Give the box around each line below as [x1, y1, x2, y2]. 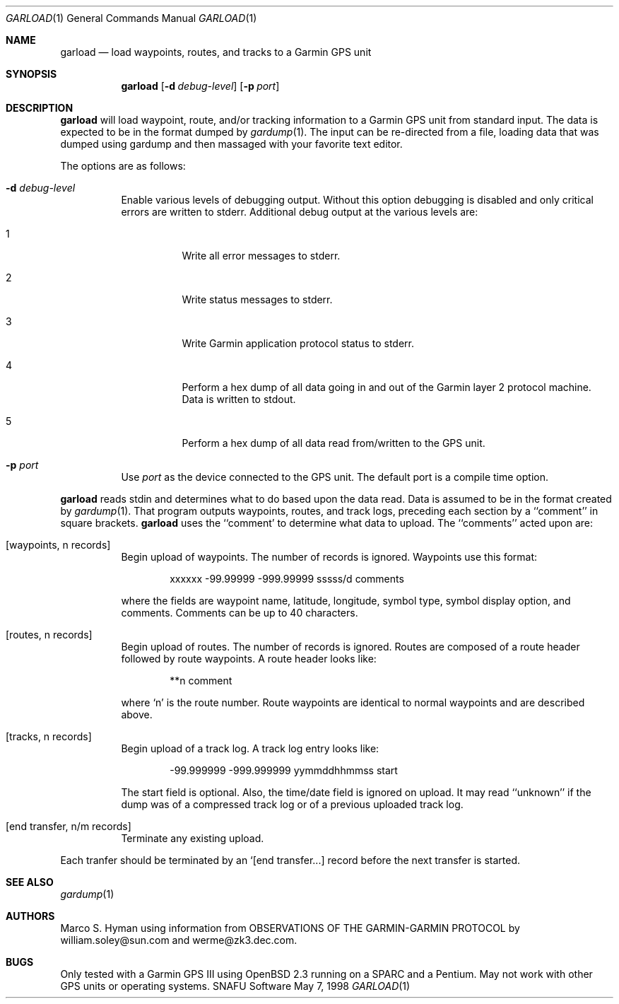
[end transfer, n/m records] [6, 820, 131, 832]
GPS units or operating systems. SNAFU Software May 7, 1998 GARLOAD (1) [60, 980, 411, 992]
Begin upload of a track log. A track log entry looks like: [121, 742, 379, 754]
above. [121, 708, 153, 720]
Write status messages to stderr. [182, 293, 333, 305]
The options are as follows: [60, 160, 186, 172]
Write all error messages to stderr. [182, 250, 341, 262]
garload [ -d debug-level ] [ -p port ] [121, 80, 280, 92]
